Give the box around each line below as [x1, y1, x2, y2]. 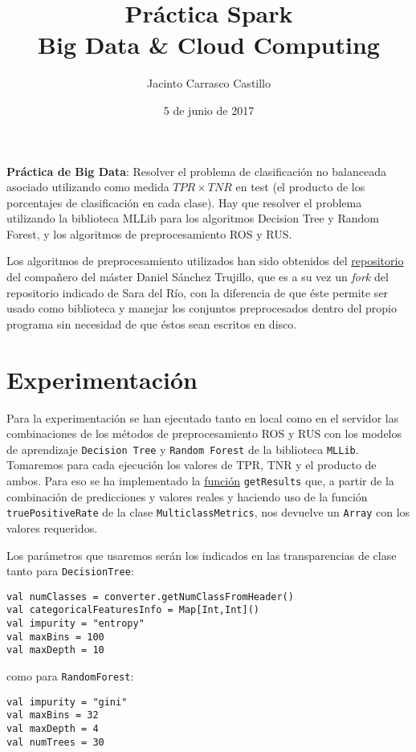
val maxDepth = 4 [6, 723, 99, 734]
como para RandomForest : [6, 668, 134, 685]
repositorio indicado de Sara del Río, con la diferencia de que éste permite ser [6, 284, 389, 300]
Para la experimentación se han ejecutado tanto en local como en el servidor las [6, 409, 399, 426]
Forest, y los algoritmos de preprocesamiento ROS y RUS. [6, 225, 292, 242]
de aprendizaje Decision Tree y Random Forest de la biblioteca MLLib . [6, 440, 359, 457]
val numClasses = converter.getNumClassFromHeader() [6, 591, 294, 603]
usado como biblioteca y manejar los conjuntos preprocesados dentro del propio [6, 300, 397, 317]
